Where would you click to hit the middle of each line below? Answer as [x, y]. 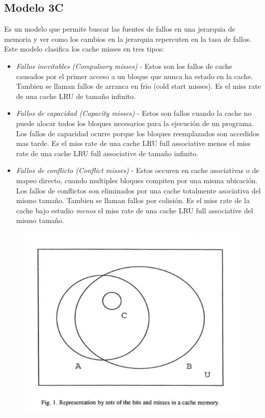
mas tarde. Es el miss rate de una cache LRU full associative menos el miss [133, 143]
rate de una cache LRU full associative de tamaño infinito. [107, 153]
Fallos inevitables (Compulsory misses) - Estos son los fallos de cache [124, 66]
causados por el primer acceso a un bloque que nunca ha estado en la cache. [135, 76]
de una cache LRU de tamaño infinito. [76, 96]
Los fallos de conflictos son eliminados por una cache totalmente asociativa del [138, 190]
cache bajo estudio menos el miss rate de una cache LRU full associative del [135, 210]
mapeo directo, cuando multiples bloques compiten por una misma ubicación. [137, 180]
